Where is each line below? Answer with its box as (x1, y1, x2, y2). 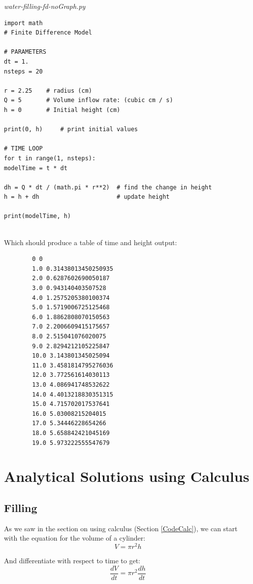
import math (4, 19, 43, 27)
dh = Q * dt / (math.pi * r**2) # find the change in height (4, 183, 212, 191)
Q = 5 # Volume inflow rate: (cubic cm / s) (4, 97, 173, 104)
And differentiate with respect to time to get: (4, 555, 141, 565)
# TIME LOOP (4, 145, 43, 152)
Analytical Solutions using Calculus (4, 466, 250, 486)
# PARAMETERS (4, 48, 46, 56)
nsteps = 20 (4, 68, 43, 75)
